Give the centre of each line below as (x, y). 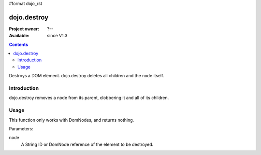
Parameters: (21, 128)
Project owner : (24, 28)
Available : (19, 36)
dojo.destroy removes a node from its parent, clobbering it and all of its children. (89, 98)
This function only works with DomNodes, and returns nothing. (72, 120)
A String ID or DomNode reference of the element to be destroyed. (87, 144)
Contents (19, 44)
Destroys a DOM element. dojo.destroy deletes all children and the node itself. (87, 76)
